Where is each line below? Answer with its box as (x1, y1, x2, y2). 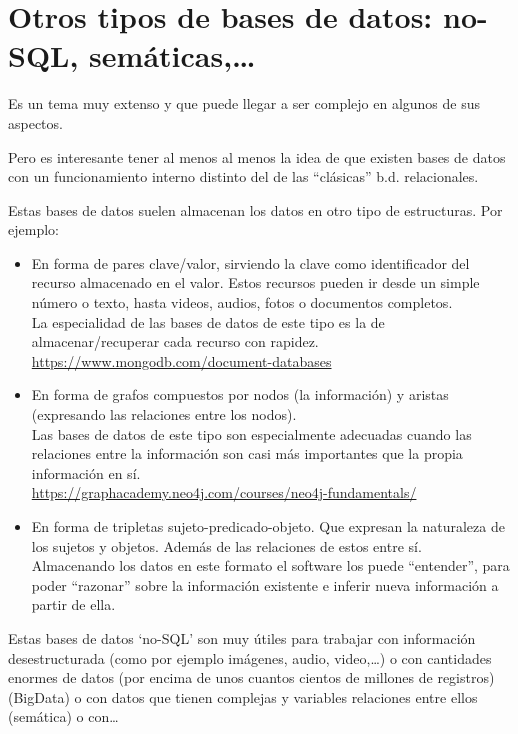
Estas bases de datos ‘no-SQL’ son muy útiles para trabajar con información (8, 627, 476, 648)
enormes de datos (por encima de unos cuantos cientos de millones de (8, 667, 433, 688)
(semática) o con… (8, 706, 119, 727)
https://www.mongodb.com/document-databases (31, 350, 332, 371)
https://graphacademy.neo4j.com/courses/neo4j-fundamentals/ (31, 482, 417, 503)
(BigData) (8, 686, 70, 707)
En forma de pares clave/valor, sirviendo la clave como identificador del (31, 252, 470, 273)
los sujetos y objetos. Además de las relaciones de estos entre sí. (31, 535, 422, 556)
